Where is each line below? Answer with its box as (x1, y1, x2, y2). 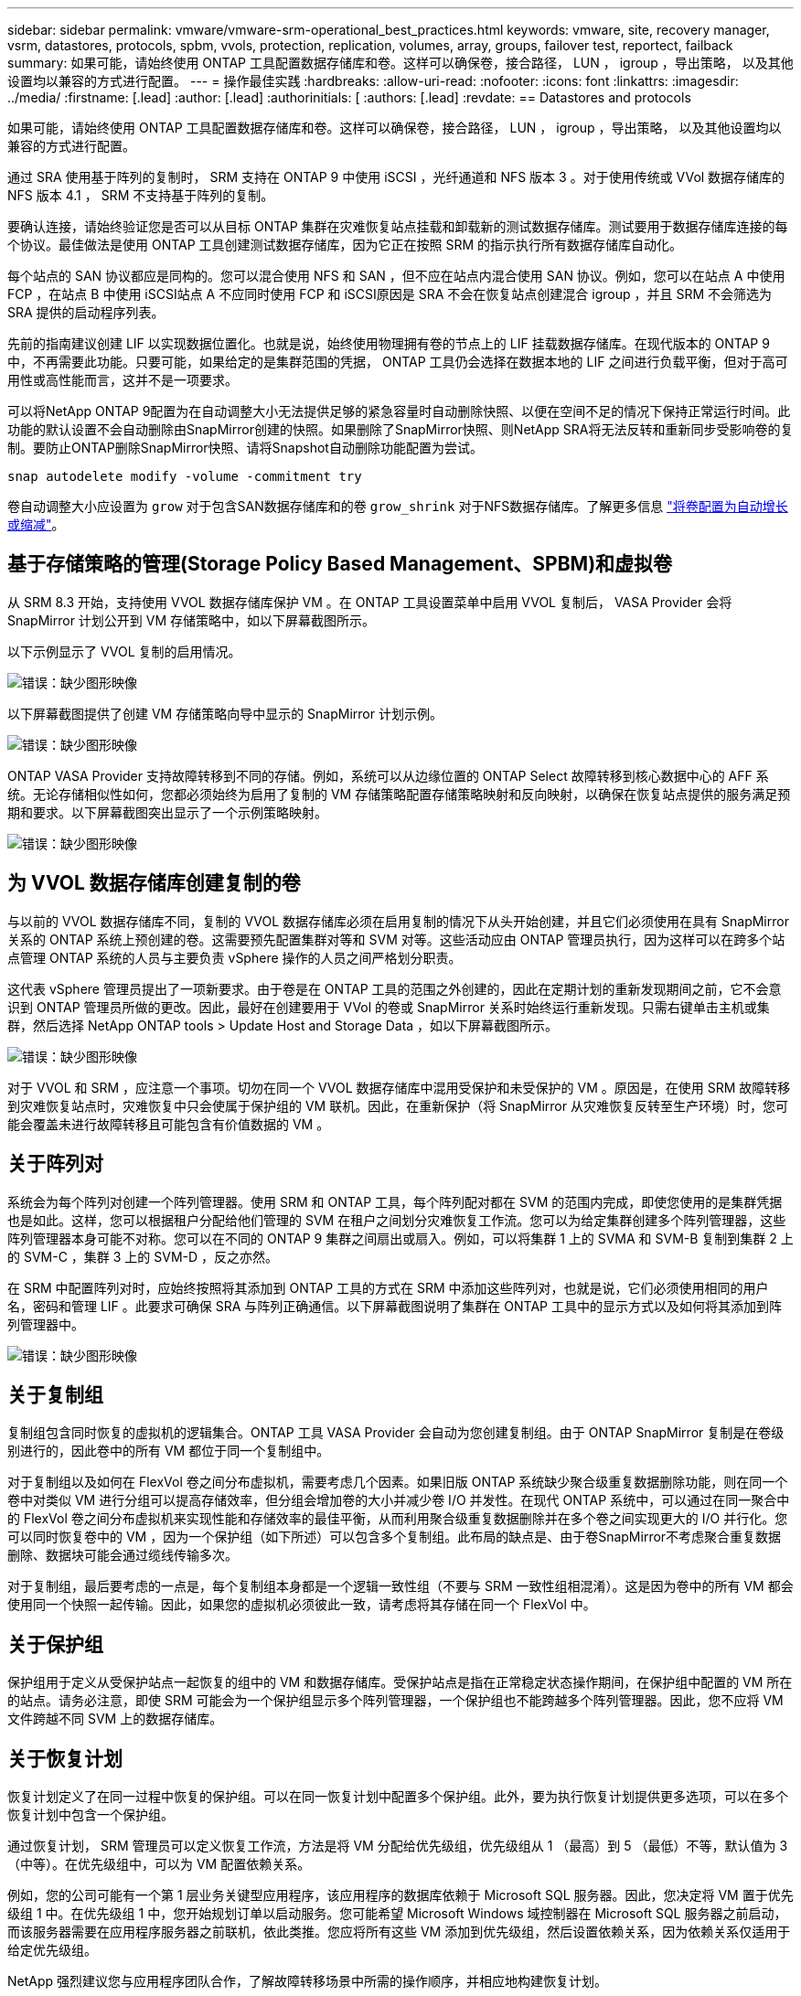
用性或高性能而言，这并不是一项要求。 (7, 372, 238, 388)
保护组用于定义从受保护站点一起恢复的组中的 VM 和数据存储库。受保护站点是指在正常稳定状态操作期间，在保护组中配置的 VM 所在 (7, 1674, 793, 1691)
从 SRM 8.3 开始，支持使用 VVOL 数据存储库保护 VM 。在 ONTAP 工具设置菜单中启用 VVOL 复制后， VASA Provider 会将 (7, 593, 732, 610)
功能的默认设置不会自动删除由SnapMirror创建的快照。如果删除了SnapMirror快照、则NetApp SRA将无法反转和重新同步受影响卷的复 (7, 422, 794, 437)
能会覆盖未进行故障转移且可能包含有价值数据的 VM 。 (7, 1115, 330, 1132)
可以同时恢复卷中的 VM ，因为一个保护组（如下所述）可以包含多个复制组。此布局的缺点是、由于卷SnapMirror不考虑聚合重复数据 (7, 1529, 782, 1545)
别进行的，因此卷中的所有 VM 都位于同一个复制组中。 (7, 1443, 330, 1459)
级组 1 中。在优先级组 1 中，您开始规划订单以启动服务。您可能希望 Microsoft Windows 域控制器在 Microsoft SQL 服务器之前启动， (7, 1905, 787, 1922)
